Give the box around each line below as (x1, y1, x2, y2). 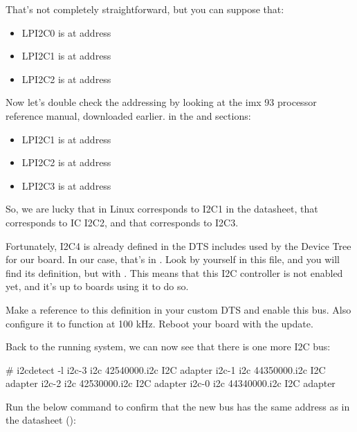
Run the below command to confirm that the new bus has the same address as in (6, 399, 350, 413)
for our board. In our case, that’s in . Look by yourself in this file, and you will (6, 252, 340, 267)
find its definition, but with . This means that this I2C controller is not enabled (6, 265, 343, 280)
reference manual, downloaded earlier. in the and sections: (6, 108, 251, 123)
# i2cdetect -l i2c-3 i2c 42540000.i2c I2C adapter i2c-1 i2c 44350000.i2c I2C (6, 362, 326, 377)
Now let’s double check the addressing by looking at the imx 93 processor (6, 95, 317, 109)
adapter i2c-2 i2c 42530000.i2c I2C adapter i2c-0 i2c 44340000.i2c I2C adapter (6, 376, 336, 390)
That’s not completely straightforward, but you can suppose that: (6, 2, 284, 16)
